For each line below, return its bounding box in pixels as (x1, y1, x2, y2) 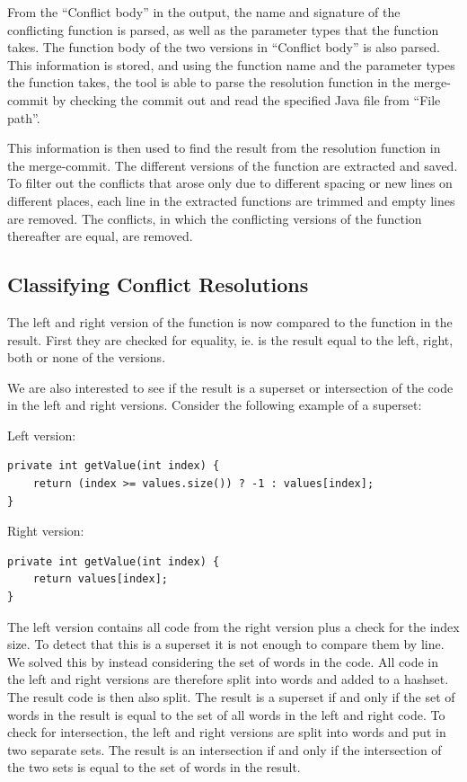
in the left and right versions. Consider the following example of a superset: (7, 395, 422, 414)
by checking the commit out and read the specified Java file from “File (52, 90, 441, 109)
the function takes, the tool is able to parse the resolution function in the (7, 73, 410, 92)
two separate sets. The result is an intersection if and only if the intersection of (7, 740, 442, 759)
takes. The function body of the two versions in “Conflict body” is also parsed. (7, 38, 440, 57)
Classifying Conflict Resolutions (7, 271, 309, 298)
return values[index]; (32, 573, 168, 586)
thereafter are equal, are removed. (7, 227, 193, 245)
